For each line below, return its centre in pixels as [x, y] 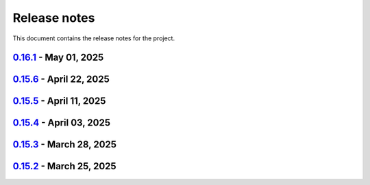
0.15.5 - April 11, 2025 [59, 101]
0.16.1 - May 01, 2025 [58, 58]
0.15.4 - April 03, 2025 [62, 123]
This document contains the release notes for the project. [94, 38]
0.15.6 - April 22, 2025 [61, 80]
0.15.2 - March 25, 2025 [64, 166]
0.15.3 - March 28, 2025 [64, 144]
